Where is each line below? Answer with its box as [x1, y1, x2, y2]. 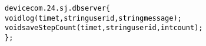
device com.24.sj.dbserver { [5, 4, 110, 12]
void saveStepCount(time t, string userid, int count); [5, 24, 203, 32]
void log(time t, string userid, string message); [5, 14, 182, 22]
